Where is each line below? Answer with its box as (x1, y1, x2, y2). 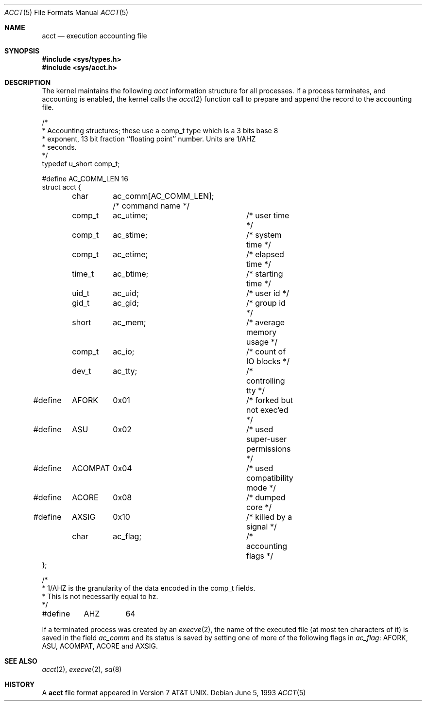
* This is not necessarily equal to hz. (42, 592, 158, 600)
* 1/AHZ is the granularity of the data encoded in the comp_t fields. (42, 584, 256, 592)
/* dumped (246, 493, 286, 502)
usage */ (246, 337, 278, 347)
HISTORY (4, 680, 35, 688)
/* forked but (246, 395, 293, 405)
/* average (246, 317, 285, 327)
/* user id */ (246, 288, 289, 298)
